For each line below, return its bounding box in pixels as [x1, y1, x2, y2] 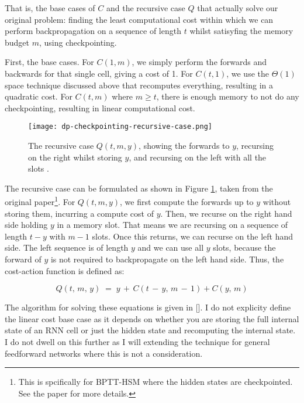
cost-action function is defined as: [5, 264, 125, 276]
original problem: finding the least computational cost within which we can [5, 13, 274, 25]
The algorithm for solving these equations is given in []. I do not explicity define [5, 301, 291, 313]
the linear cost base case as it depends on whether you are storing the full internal [5, 312, 299, 325]
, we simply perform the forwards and [132, 56, 267, 68]
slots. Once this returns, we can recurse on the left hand [92, 230, 293, 242]
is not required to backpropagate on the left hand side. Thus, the [50, 253, 284, 265]
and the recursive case [106, 2, 185, 13]
